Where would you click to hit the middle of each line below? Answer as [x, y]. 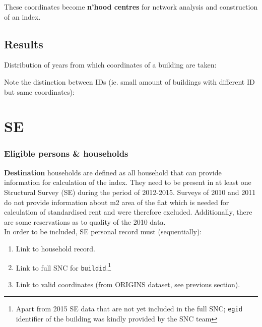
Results [24, 44]
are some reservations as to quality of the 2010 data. [85, 221]
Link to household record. [55, 248]
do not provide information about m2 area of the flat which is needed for [117, 202]
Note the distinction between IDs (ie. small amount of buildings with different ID [129, 81]
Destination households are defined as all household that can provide [113, 172]
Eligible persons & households [66, 153]
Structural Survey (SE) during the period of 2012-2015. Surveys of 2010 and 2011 [130, 192]
